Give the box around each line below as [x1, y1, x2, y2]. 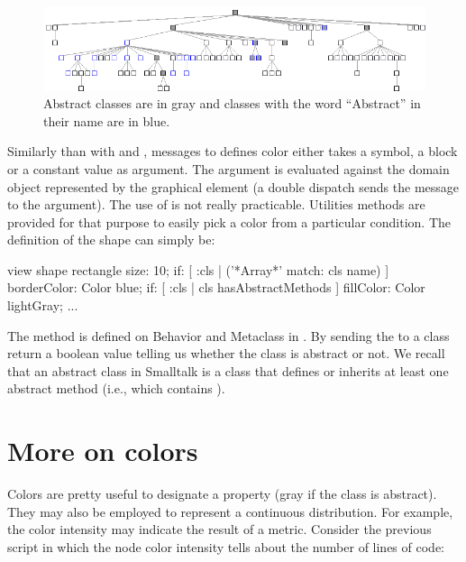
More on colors [7, 432, 198, 469]
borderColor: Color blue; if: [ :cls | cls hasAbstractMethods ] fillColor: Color [7, 278, 425, 297]
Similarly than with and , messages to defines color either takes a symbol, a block [7, 142, 458, 161]
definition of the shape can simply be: [7, 230, 215, 249]
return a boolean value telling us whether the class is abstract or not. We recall [7, 344, 445, 363]
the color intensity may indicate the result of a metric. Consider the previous [7, 520, 432, 539]
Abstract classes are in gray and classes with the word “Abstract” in [43, 94, 421, 113]
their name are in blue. [43, 111, 170, 130]
